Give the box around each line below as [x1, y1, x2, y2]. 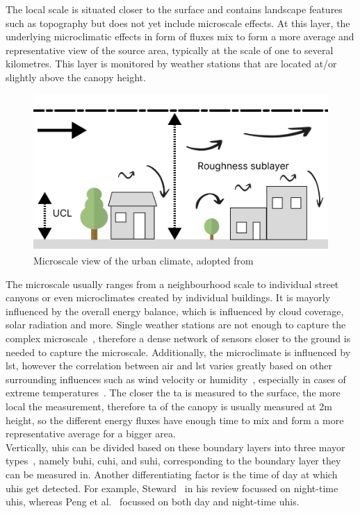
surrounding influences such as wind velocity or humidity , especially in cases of [6, 371, 346, 386]
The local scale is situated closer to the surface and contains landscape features [6, 2, 343, 16]
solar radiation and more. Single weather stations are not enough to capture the [6, 317, 346, 332]
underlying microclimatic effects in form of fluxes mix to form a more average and [6, 29, 354, 44]
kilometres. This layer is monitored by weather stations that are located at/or [6, 56, 337, 71]
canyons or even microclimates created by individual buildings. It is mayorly [6, 290, 331, 305]
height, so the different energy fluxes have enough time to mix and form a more [6, 412, 344, 427]
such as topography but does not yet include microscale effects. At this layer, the [6, 15, 350, 30]
